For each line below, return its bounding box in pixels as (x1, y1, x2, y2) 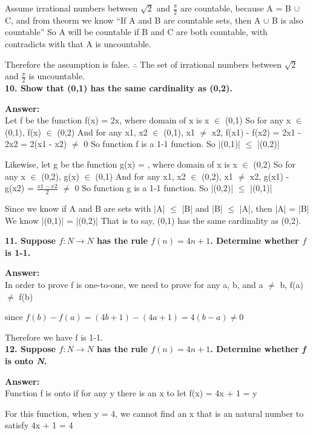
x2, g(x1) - (249, 169, 289, 182)
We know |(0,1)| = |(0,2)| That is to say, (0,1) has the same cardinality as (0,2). (5, 214, 301, 226)
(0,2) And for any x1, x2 (57, 125, 148, 138)
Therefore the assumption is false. (5, 57, 130, 70)
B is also (272, 13, 304, 26)
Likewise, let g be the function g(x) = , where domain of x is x (5, 158, 237, 170)
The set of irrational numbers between (140, 57, 282, 70)
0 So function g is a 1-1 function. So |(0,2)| (74, 182, 234, 194)
